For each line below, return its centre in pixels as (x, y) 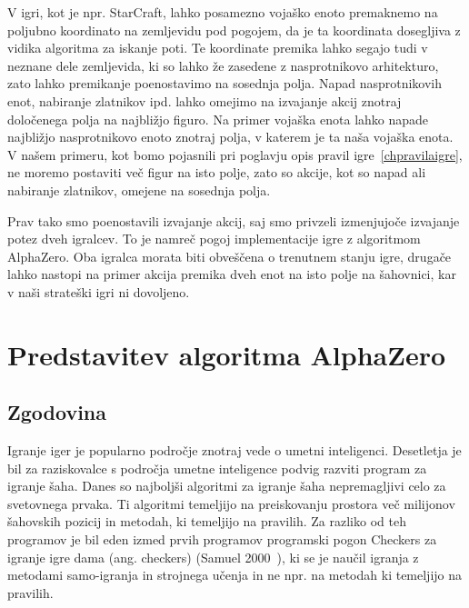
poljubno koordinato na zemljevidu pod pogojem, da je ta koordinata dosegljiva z (234, 30)
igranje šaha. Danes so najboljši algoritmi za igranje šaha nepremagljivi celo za (227, 486)
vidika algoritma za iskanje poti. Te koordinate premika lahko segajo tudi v (218, 48)
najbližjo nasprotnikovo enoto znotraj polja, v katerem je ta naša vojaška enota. (230, 137)
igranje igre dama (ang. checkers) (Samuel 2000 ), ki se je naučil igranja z (213, 557)
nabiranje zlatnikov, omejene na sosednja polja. (139, 189)
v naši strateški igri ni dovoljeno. (99, 291)
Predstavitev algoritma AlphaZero (227, 354)
